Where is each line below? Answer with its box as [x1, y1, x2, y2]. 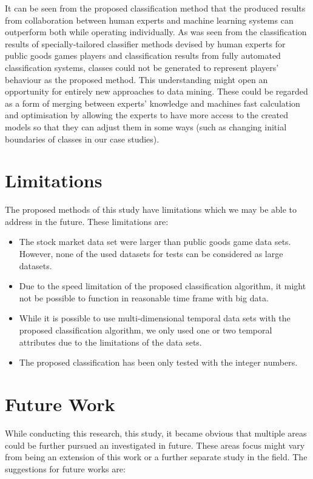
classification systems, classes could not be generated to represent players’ [5, 61, 279, 73]
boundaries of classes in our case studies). [5, 132, 160, 145]
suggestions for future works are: [5, 462, 126, 475]
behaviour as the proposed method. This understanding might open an [5, 73, 268, 85]
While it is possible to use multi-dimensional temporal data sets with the [19, 312, 291, 324]
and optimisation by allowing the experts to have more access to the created [5, 109, 289, 121]
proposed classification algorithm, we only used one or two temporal [19, 324, 272, 336]
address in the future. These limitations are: [5, 215, 169, 227]
